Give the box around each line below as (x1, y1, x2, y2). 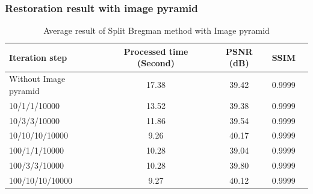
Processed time (123, 45, 188, 57)
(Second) (137, 57, 175, 69)
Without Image (9, 72, 66, 85)
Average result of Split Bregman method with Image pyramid (43, 24, 270, 37)
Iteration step (9, 51, 67, 63)
